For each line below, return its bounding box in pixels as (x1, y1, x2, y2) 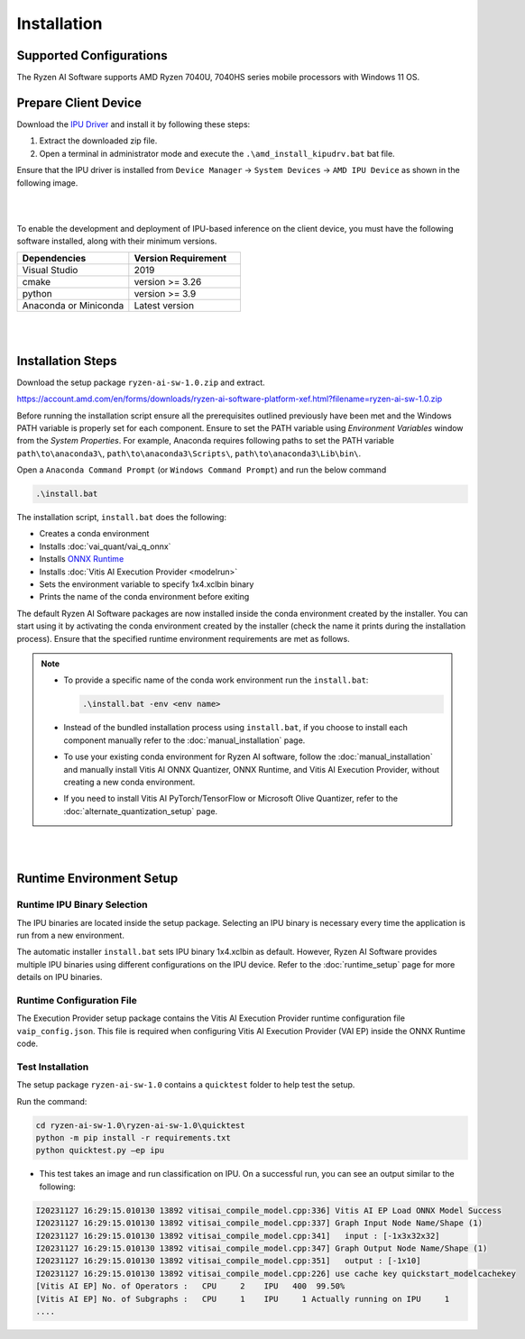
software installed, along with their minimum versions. (16, 235, 217, 247)
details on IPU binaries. (16, 972, 103, 983)
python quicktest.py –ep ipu (35, 1145, 165, 1156)
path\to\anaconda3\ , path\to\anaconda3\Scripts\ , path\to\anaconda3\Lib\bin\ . (16, 447, 362, 459)
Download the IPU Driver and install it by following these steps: (16, 118, 251, 130)
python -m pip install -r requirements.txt (35, 1133, 232, 1143)
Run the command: (16, 1096, 87, 1106)
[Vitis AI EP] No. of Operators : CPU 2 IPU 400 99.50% (35, 1281, 345, 1291)
